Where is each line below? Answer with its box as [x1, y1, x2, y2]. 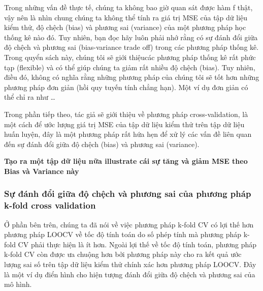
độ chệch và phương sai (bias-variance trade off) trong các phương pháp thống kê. [4, 42, 259, 52]
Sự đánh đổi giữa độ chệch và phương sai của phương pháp [4, 187, 251, 200]
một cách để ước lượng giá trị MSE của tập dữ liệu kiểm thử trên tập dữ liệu [4, 119, 245, 129]
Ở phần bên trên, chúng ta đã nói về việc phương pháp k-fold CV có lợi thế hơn [4, 219, 254, 229]
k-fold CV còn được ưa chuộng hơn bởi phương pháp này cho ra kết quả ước [4, 249, 242, 259]
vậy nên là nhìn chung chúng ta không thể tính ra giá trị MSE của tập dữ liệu [4, 12, 248, 22]
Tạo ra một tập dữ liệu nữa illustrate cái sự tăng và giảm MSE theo [4, 156, 248, 166]
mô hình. [4, 279, 32, 289]
